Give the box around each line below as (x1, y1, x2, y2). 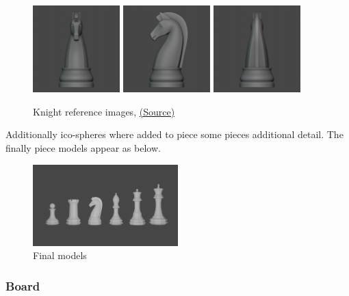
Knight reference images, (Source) (33, 104, 175, 118)
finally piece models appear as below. (5, 140, 161, 154)
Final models (33, 248, 87, 263)
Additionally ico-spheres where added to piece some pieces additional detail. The (5, 127, 344, 142)
